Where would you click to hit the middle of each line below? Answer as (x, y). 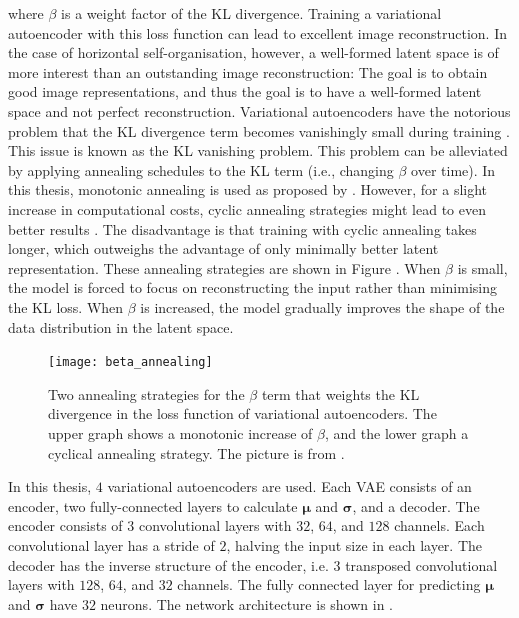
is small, (482, 267)
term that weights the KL (340, 393)
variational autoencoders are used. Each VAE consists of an (289, 486)
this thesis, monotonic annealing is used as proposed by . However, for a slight (248, 189)
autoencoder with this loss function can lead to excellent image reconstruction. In (257, 32)
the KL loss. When (66, 306)
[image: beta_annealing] (130, 362)
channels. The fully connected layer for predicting (329, 584)
